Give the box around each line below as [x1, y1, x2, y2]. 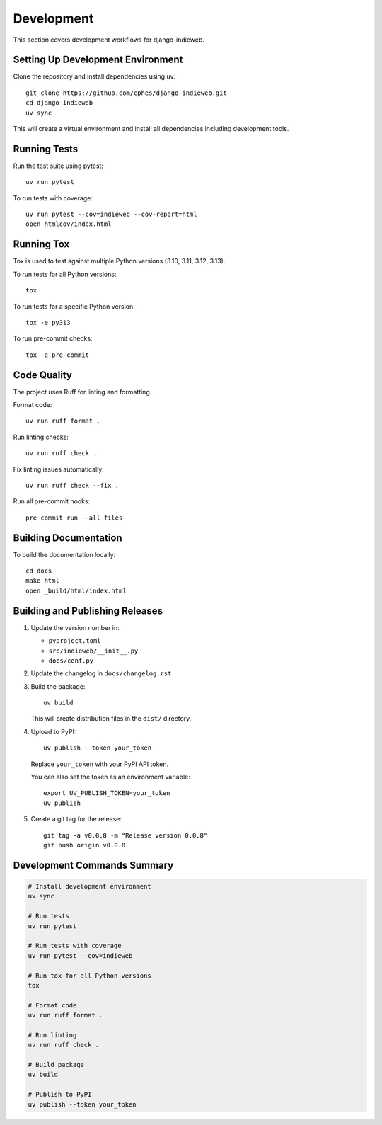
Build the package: [30, 682, 86, 690]
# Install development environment [28, 882, 151, 890]
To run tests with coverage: [13, 193, 93, 202]
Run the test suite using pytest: [13, 161, 104, 170]
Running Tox [13, 238, 70, 251]
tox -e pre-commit [25, 350, 90, 359]
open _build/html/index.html [25, 586, 127, 595]
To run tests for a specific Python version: [13, 302, 135, 311]
